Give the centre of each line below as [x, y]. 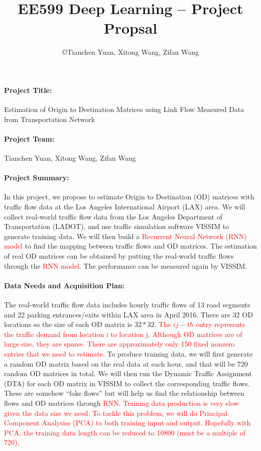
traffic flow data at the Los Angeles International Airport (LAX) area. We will [125, 207]
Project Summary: [37, 178]
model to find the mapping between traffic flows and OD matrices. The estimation [130, 246]
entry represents [221, 324]
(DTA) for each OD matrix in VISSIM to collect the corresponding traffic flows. [127, 383]
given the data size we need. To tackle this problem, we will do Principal [116, 413]
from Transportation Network [50, 119]
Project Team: [29, 138]
